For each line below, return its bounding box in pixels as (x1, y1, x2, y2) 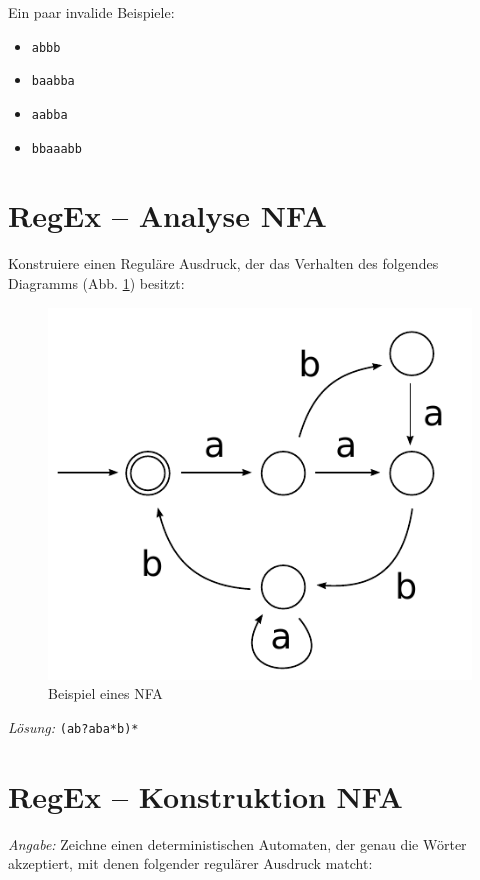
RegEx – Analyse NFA (8, 195, 327, 236)
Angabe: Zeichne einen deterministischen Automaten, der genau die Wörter (8, 833, 467, 854)
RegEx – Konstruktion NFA (8, 775, 403, 816)
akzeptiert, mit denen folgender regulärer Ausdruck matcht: (8, 853, 373, 874)
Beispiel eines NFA (48, 683, 163, 704)
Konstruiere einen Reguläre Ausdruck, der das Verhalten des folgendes (8, 253, 439, 274)
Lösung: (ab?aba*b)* (8, 717, 139, 738)
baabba (31, 74, 75, 89)
